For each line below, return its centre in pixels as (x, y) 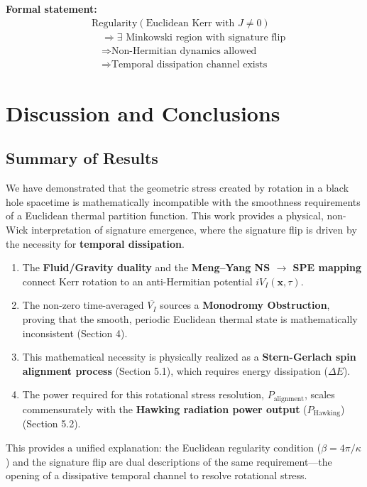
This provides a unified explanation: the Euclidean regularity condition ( (164, 447)
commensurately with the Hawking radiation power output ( (165, 409)
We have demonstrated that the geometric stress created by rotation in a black (177, 188)
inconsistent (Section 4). (75, 333)
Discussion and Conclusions (143, 113)
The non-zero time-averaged (83, 305)
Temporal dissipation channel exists (189, 64)
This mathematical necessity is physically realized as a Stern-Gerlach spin (189, 357)
